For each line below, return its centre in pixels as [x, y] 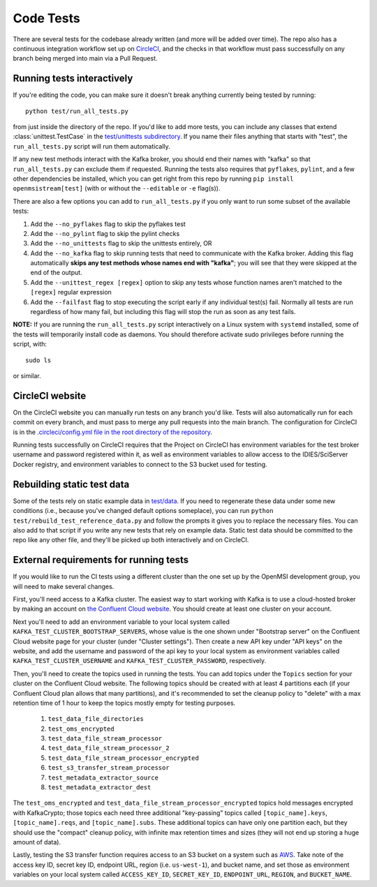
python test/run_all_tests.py [77, 111]
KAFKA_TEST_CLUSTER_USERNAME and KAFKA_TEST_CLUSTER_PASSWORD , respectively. [140, 661]
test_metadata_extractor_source [103, 777]
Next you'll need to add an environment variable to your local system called [121, 622]
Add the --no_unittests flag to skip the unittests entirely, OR [121, 244]
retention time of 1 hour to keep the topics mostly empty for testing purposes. [124, 703]
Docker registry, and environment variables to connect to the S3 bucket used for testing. [140, 464]
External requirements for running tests [101, 560]
